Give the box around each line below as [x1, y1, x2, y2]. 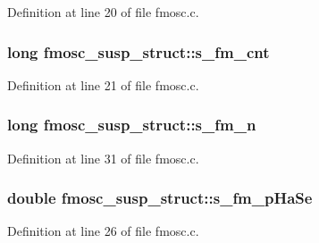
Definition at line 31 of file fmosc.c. [7, 148, 199, 167]
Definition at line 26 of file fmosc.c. [7, 222, 199, 240]
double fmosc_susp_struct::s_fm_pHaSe [7, 187, 313, 209]
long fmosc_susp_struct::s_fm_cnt [7, 40, 270, 63]
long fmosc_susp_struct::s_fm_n [7, 113, 256, 136]
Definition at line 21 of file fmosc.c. [7, 75, 199, 94]
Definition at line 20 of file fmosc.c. [7, 3, 199, 21]
